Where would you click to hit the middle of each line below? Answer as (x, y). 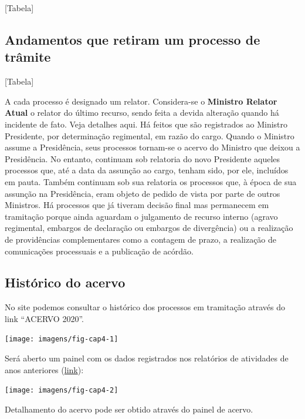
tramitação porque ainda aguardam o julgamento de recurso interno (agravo (141, 216)
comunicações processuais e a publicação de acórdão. (99, 251)
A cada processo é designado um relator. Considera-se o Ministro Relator (141, 101)
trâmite (28, 57)
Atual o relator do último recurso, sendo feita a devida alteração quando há (142, 113)
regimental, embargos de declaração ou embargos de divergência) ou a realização (149, 228)
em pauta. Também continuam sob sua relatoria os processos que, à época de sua (151, 181)
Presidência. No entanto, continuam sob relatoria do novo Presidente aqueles (143, 158)
